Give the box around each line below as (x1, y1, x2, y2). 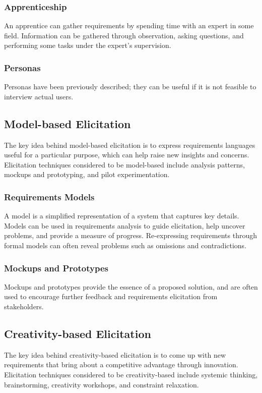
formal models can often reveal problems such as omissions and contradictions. (4, 240, 247, 250)
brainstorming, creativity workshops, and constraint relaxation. (4, 379, 199, 389)
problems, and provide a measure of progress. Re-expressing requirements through (4, 230, 257, 241)
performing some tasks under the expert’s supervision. (4, 40, 171, 50)
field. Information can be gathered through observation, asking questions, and (4, 30, 244, 40)
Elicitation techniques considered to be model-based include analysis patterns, (4, 159, 245, 170)
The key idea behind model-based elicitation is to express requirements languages (4, 139, 255, 150)
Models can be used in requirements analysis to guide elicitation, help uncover (4, 220, 245, 231)
